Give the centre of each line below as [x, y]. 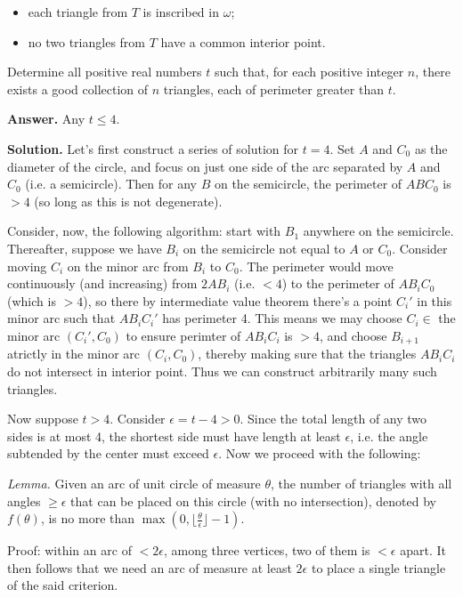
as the [431, 148]
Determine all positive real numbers [105, 72]
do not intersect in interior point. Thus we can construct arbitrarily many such [222, 371]
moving [27, 266]
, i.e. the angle [389, 436]
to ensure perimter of [183, 335]
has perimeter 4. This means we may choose [282, 318]
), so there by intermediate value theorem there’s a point [238, 300]
